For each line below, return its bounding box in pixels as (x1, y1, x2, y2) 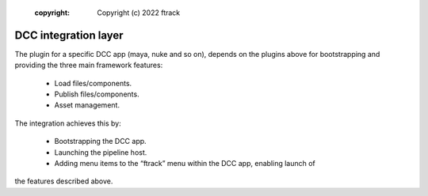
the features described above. (14, 176, 113, 186)
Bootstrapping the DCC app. (54, 137, 147, 146)
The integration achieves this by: (14, 119, 122, 128)
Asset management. (54, 100, 120, 110)
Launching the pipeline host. (54, 147, 147, 157)
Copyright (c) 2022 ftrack (97, 8, 181, 17)
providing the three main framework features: (14, 60, 163, 70)
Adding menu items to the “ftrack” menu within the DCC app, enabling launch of (54, 159, 316, 168)
